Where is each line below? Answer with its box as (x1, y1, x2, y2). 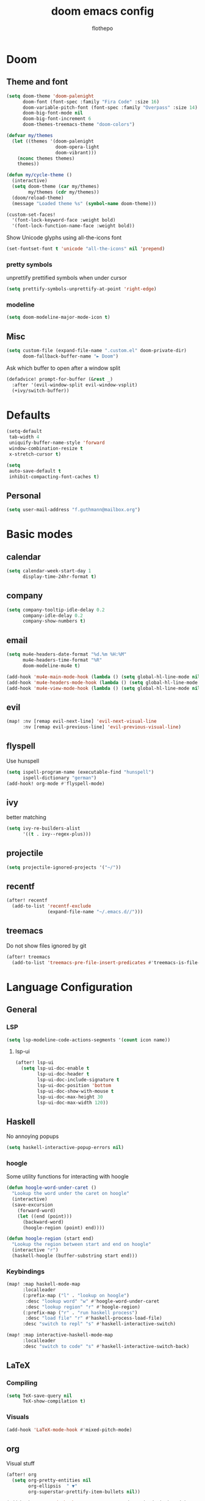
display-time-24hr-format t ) (22, 574, 97, 580)
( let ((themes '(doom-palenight (12, 138, 95, 144)
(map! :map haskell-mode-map (6, 1281, 81, 1287)
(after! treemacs (6, 954, 51, 960)
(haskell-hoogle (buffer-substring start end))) (12, 1253, 138, 1259)
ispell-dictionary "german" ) (22, 774, 97, 781)
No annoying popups (6, 1132, 59, 1140)
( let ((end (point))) (17, 1213, 72, 1219)
